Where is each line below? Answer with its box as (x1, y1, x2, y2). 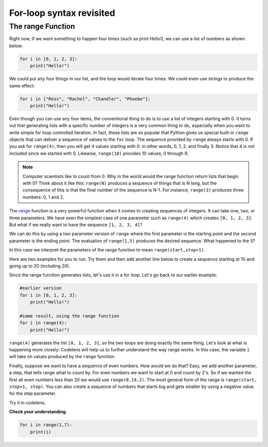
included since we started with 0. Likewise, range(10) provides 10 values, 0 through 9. (9, 150, 189, 156)
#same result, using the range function (19, 313, 119, 319)
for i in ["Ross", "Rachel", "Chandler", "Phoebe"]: (19, 96, 151, 102)
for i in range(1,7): (19, 422, 72, 428)
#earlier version (19, 285, 62, 291)
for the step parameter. (9, 390, 57, 396)
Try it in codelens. (9, 399, 46, 405)
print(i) (30, 429, 52, 435)
